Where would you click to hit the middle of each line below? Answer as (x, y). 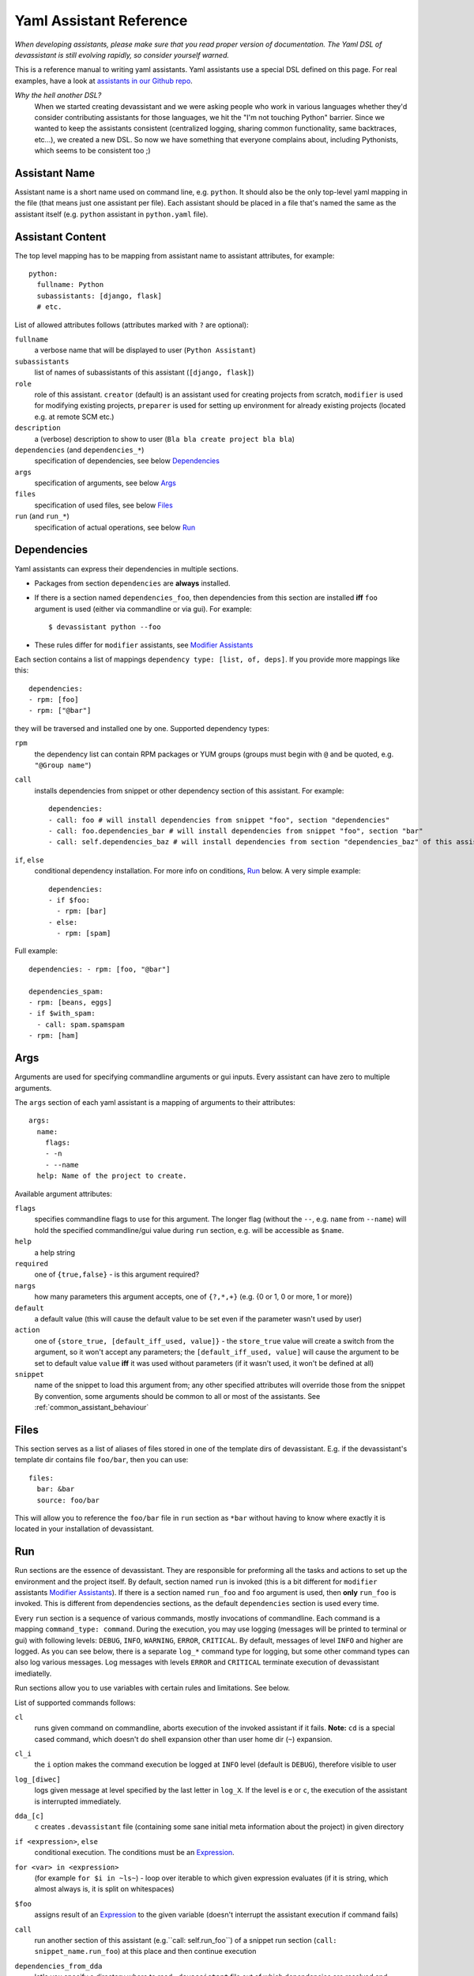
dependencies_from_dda (58, 1966)
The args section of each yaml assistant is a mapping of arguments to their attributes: (155, 1102)
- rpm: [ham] (54, 1036)
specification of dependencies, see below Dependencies (127, 461)
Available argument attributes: (63, 1194)
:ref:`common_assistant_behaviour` (92, 1408)
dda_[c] (30, 1816)
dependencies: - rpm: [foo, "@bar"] (100, 969)
